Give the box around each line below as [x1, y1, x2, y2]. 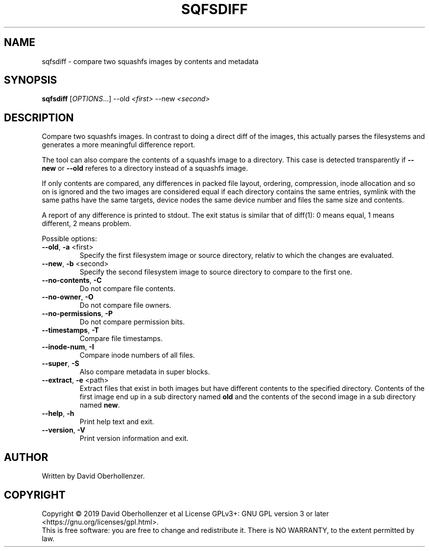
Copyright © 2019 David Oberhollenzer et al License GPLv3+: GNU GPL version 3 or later [42, 509, 329, 518]
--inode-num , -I [42, 343, 94, 351]
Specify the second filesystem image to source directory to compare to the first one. [79, 268, 353, 276]
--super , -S [42, 359, 79, 368]
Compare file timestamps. [79, 334, 163, 343]
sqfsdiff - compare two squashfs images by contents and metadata [42, 57, 259, 66]
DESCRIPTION [4, 111, 74, 124]
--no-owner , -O [42, 293, 94, 301]
